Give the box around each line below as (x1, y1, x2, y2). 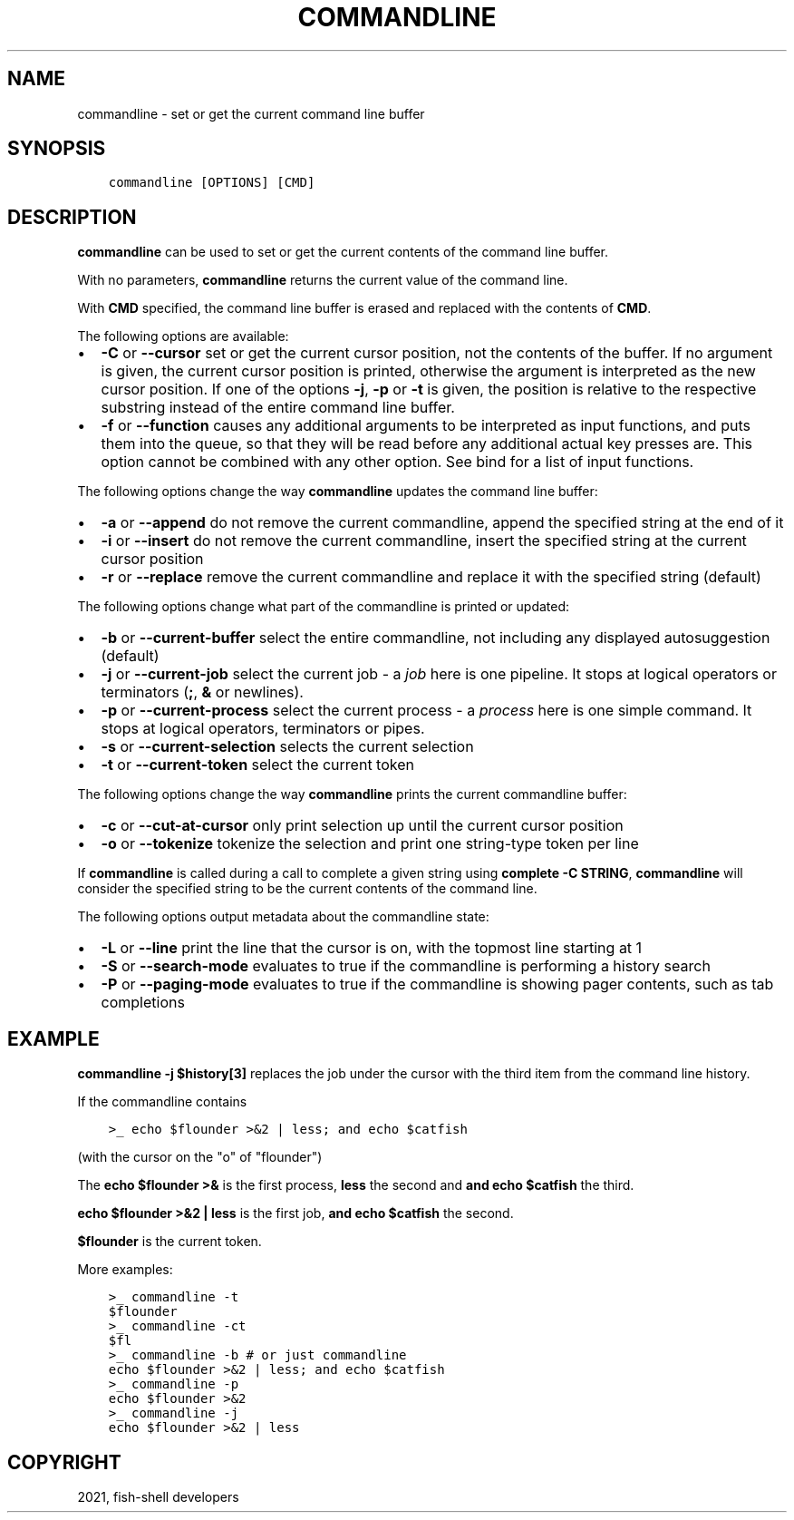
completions (101, 993, 185, 1012)
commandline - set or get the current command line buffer (77, 105, 425, 122)
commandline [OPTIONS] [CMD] (108, 175, 315, 190)
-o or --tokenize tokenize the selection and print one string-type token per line (101, 834, 639, 853)
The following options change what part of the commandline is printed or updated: (77, 599, 570, 615)
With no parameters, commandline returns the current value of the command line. (77, 272, 568, 288)
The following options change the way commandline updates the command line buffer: (77, 483, 598, 500)
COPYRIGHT (7, 1450, 121, 1474)
